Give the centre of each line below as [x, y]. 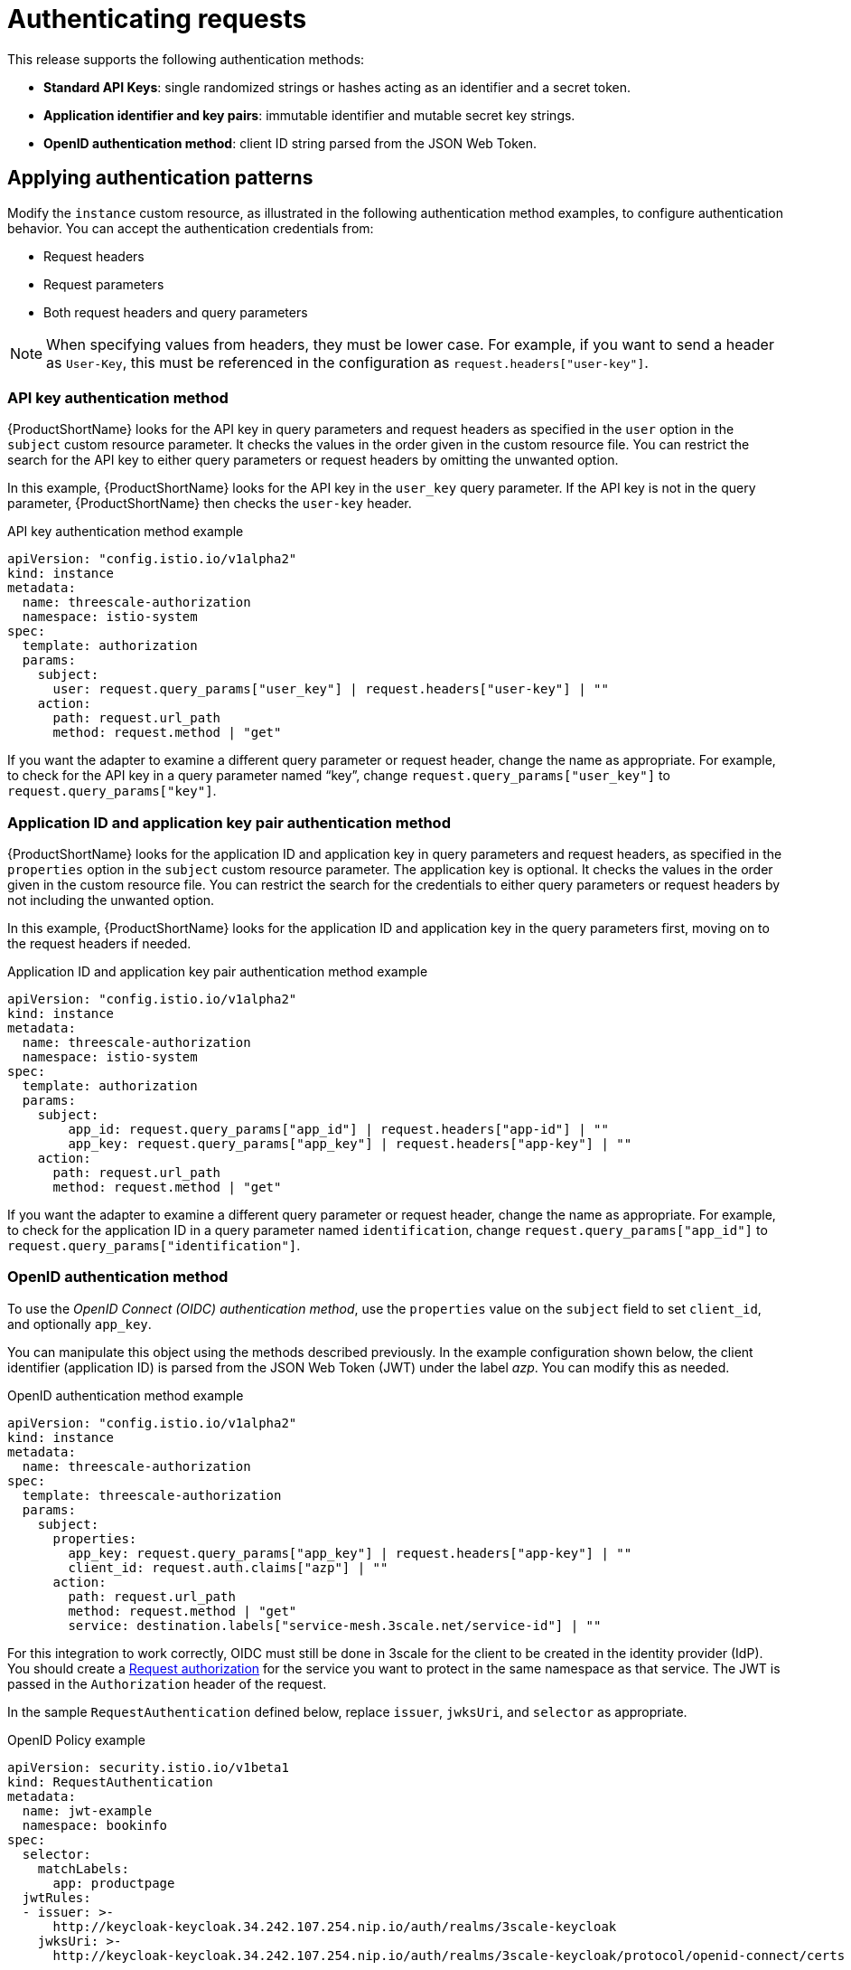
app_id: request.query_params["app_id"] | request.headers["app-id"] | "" [338, 1130]
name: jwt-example [87, 1810]
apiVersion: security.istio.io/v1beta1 [148, 1767]
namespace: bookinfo [95, 1825]
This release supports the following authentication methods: [186, 59]
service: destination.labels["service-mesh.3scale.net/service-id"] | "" [335, 1625]
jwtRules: [56, 1897]
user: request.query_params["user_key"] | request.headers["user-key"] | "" [331, 689]
